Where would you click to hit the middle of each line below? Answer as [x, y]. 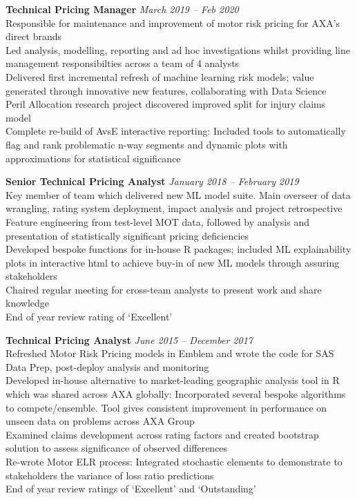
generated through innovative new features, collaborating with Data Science [166, 90]
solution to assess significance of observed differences [117, 448]
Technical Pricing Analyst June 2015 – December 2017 [129, 339]
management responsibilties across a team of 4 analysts [123, 63]
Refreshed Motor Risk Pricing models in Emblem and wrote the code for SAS [170, 353]
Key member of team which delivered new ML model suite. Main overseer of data [178, 194]
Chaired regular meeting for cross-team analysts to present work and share [164, 289]
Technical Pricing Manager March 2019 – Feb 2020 [122, 9]
